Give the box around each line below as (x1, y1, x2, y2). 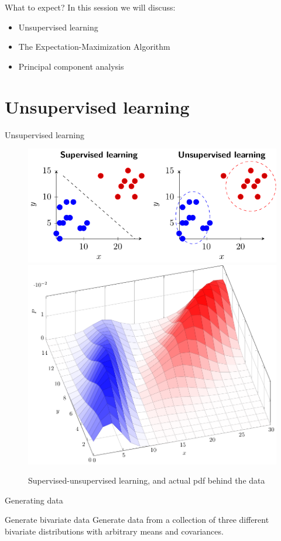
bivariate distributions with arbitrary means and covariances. (5, 525, 224, 537)
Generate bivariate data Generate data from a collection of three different (5, 513, 269, 526)
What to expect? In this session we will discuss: (5, 1, 176, 13)
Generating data (5, 494, 63, 506)
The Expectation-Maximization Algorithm (18, 40, 170, 53)
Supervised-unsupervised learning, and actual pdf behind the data (28, 474, 265, 487)
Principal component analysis (18, 60, 124, 72)
